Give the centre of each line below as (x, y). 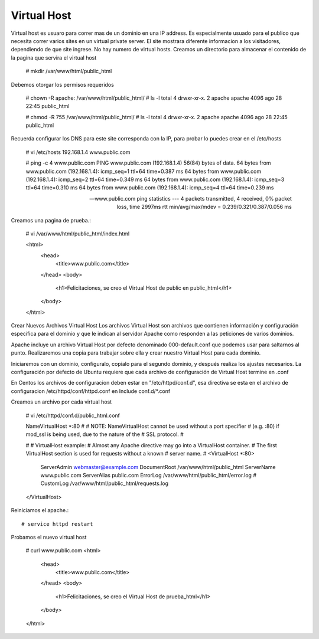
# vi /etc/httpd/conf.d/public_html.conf (73, 415)
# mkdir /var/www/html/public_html (69, 71)
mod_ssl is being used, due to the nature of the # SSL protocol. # (105, 434)
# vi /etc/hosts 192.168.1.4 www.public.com (78, 152)
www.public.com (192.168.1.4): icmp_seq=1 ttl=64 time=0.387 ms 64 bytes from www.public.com (144, 171)
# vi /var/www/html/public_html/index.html (78, 234)
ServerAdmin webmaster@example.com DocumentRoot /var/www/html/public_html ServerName (158, 467)
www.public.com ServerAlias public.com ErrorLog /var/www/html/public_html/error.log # (149, 475)
